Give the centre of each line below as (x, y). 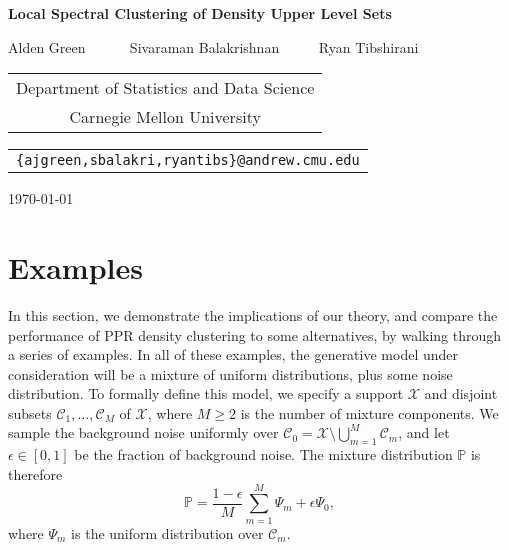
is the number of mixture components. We (369, 412)
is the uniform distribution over (167, 532)
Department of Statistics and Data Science (165, 88)
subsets (30, 412)
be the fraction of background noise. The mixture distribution (263, 454)
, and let (424, 432)
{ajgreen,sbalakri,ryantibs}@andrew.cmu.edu (188, 160)
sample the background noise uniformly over (143, 432)
